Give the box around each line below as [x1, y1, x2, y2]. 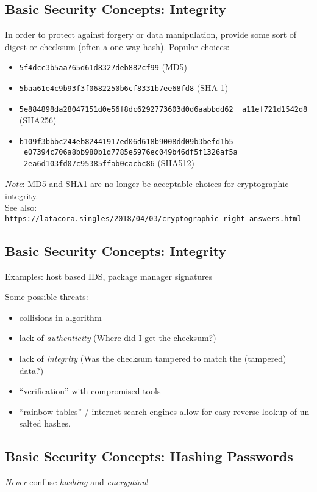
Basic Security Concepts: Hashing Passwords [5, 447, 293, 466]
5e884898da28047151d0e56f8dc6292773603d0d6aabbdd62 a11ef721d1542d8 [19, 105, 308, 114]
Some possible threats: [5, 290, 88, 303]
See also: [5, 201, 37, 214]
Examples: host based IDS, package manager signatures [5, 270, 213, 282]
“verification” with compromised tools [19, 384, 161, 397]
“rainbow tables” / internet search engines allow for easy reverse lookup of [19, 405, 297, 417]
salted [19, 417, 41, 430]
